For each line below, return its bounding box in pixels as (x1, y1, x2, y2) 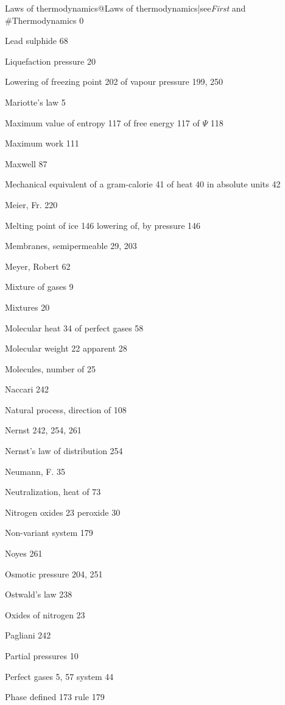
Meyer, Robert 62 (5, 259, 71, 272)
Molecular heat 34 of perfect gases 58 (5, 321, 144, 334)
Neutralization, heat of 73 (5, 485, 101, 498)
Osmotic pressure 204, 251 (5, 567, 103, 580)
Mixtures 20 (5, 300, 50, 313)
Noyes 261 (5, 547, 43, 560)
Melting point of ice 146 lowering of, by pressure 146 (5, 219, 201, 231)
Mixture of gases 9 (5, 280, 74, 293)
